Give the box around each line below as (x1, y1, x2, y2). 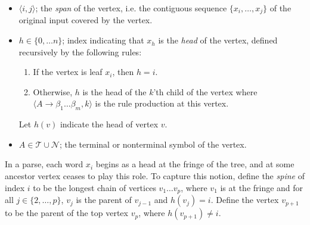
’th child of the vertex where (153, 85, 258, 98)
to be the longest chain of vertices (33, 181, 156, 193)
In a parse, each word (5, 158, 83, 170)
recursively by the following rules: (18, 45, 142, 58)
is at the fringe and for (220, 181, 303, 193)
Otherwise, (33, 85, 73, 98)
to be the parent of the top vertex (5, 207, 128, 219)
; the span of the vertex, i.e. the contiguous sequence (35, 2, 227, 14)
